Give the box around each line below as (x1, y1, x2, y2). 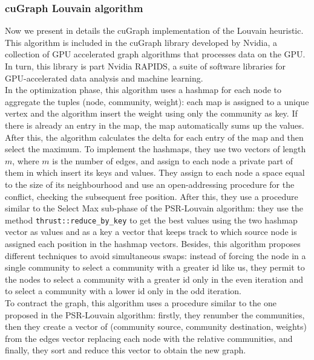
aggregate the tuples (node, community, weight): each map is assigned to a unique (5, 95, 309, 108)
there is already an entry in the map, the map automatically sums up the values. (5, 118, 304, 131)
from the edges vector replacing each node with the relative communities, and (5, 332, 293, 344)
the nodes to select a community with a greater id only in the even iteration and (5, 272, 303, 285)
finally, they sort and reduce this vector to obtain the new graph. (5, 344, 246, 356)
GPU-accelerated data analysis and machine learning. (5, 71, 203, 84)
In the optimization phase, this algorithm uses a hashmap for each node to (5, 83, 282, 96)
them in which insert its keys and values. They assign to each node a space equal (5, 166, 305, 179)
